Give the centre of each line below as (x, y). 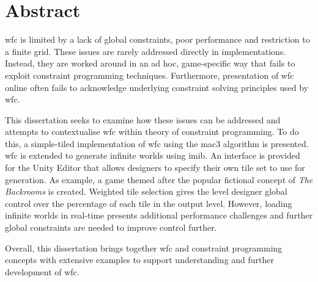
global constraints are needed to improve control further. (111, 227)
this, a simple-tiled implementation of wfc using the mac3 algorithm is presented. (157, 143)
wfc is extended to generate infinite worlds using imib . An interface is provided (153, 155)
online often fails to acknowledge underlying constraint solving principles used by (157, 87)
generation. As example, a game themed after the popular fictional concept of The (159, 179)
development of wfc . (42, 271)
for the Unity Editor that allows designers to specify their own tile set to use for (155, 168)
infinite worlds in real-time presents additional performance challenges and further (159, 215)
